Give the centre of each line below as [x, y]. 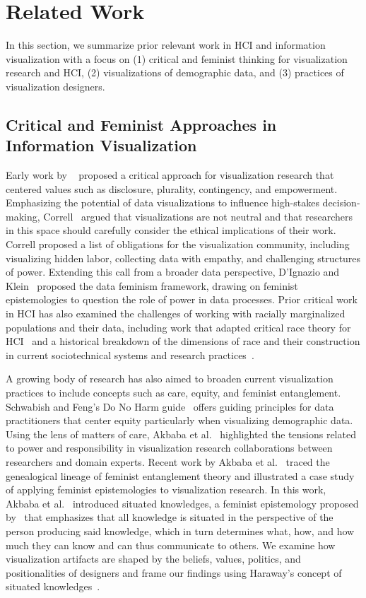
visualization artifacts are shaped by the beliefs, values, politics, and [153, 559]
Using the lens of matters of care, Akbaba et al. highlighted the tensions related [181, 434]
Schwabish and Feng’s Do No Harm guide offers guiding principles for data [170, 406]
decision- [341, 203]
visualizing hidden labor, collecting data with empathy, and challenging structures [183, 258]
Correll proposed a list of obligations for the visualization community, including [178, 244]
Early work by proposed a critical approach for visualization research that [170, 175]
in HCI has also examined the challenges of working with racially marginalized [176, 313]
